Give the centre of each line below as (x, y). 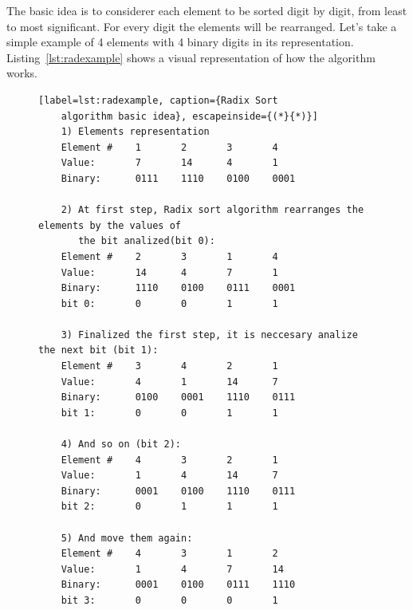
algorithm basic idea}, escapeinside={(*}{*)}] (189, 116)
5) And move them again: (127, 538)
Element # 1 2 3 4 (169, 147)
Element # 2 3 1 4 (169, 256)
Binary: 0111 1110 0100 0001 (178, 178)
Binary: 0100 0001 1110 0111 (178, 397)
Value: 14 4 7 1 (169, 272)
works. (22, 73)
